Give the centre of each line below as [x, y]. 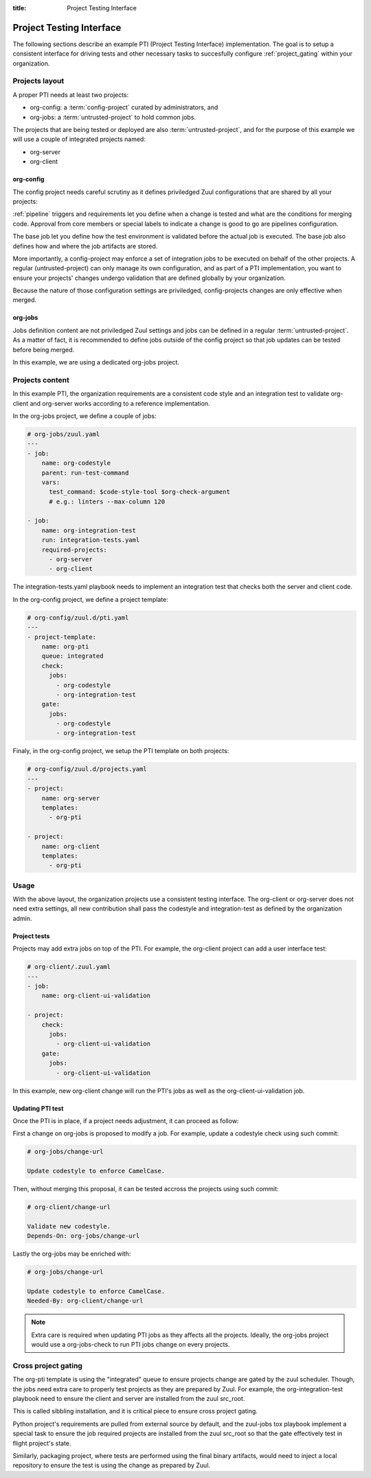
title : [20, 8]
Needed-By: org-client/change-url [85, 1301]
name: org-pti [65, 646]
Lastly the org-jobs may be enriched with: [72, 1254]
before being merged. [44, 349]
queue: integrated [72, 656]
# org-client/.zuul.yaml [69, 967]
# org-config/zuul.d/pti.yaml [78, 618]
